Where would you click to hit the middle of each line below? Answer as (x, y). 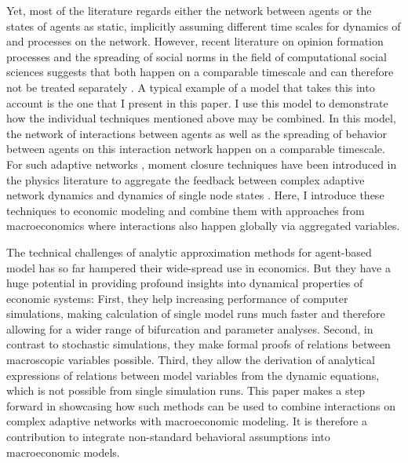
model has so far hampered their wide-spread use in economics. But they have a (199, 267)
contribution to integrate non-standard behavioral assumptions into (168, 437)
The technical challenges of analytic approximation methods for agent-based (189, 252)
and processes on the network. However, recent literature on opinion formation (195, 41)
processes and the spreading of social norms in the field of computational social (197, 56)
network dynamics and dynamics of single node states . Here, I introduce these (195, 195)
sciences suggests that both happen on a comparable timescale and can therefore (200, 72)
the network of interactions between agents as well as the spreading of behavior (197, 133)
